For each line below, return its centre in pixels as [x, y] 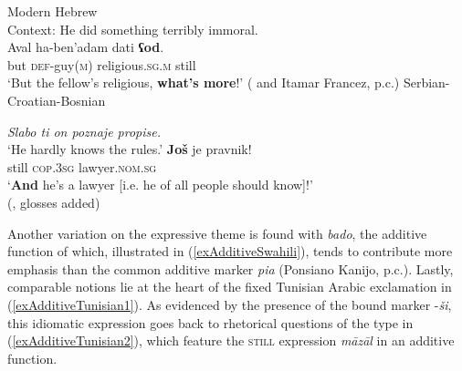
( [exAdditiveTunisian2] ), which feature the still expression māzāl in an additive [231, 340]
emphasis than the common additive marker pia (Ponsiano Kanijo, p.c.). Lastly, [231, 268]
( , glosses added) [54, 202]
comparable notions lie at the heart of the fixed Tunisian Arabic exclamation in [230, 287]
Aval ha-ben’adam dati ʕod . [86, 47]
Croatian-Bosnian [57, 100]
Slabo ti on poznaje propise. [84, 131]
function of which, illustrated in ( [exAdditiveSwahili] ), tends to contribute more [230, 251]
